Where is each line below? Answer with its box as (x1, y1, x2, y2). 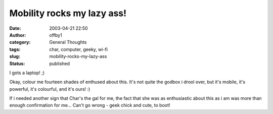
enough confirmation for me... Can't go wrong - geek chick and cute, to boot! (9, 102, 170, 108)
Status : (9, 61, 25, 67)
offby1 (49, 32, 63, 38)
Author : (9, 32, 26, 38)
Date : (9, 25, 21, 31)
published (49, 61, 70, 67)
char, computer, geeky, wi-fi (49, 46, 108, 52)
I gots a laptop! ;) (9, 70, 45, 76)
